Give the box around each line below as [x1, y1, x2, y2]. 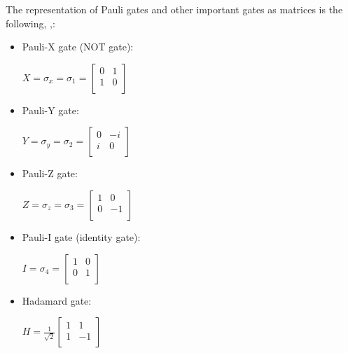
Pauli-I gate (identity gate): [22, 229, 141, 244]
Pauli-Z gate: [22, 166, 78, 181]
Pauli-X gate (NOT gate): [22, 39, 134, 54]
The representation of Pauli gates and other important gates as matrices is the [6, 2, 343, 16]
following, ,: [6, 15, 55, 30]
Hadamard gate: [22, 293, 92, 307]
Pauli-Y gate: [22, 102, 79, 117]
